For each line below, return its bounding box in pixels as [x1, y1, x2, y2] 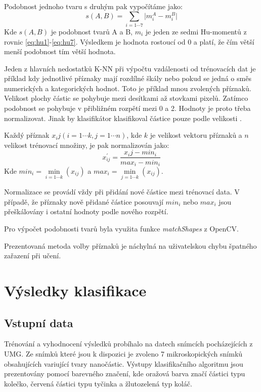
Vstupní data [4, 315, 73, 330]
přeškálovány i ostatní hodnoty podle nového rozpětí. [4, 206, 168, 217]
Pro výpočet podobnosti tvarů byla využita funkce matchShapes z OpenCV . [4, 223, 239, 233]
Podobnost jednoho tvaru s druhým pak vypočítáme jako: [4, 1, 183, 11]
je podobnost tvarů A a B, [51, 26, 133, 36]
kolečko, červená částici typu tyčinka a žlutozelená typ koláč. [4, 378, 192, 388]
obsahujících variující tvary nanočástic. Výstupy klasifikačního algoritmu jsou [4, 358, 243, 369]
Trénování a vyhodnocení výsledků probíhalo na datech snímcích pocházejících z [4, 338, 253, 349]
